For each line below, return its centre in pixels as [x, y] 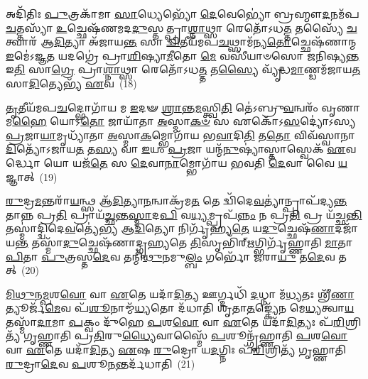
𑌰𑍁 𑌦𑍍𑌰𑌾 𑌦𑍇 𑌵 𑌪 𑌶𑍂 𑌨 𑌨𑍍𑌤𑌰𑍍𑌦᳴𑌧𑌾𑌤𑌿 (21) [101, 363]
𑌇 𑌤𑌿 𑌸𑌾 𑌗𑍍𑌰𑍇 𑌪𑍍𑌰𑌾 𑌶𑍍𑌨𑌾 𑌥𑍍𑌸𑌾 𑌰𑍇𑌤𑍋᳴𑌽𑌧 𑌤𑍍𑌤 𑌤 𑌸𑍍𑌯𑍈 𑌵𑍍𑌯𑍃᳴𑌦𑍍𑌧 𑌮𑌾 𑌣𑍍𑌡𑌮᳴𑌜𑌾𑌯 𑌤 [183, 69]
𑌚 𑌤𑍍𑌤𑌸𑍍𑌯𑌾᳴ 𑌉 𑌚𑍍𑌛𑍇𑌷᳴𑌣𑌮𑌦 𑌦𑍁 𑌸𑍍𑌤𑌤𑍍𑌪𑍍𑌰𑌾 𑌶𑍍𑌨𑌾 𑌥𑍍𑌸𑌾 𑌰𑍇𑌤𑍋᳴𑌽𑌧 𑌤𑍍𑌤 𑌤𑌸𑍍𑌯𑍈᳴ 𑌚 [182, 27]
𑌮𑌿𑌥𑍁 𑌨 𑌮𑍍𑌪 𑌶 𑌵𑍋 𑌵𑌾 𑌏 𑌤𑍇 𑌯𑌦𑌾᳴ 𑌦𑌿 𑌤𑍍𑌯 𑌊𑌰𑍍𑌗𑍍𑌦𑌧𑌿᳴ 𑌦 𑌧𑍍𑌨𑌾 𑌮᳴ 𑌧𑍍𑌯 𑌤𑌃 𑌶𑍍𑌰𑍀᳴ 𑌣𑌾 [180, 293]
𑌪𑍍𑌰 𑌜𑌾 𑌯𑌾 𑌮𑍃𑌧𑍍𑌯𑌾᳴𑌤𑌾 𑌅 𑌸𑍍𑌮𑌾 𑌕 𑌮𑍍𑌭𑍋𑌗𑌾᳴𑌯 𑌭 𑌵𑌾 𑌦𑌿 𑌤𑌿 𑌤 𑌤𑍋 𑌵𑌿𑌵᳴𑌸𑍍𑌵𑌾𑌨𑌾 [180, 134]
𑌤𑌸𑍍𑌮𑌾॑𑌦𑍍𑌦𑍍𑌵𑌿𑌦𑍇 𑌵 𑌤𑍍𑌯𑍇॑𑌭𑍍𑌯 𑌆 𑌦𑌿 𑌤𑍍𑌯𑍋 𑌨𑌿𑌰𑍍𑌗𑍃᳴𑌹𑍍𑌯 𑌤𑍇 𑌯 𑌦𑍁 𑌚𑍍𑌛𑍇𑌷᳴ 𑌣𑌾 [171, 228]
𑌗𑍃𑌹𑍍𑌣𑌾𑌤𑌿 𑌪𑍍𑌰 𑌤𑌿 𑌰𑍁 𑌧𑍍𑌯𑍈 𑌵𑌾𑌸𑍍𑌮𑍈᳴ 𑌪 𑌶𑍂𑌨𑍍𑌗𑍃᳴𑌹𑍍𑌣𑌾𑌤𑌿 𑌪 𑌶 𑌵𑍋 [186, 335]
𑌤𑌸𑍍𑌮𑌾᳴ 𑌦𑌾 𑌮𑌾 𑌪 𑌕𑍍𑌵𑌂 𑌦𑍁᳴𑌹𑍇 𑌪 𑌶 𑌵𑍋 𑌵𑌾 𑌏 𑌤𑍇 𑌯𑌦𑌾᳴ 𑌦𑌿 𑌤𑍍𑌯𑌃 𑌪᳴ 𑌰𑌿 [175, 321]
